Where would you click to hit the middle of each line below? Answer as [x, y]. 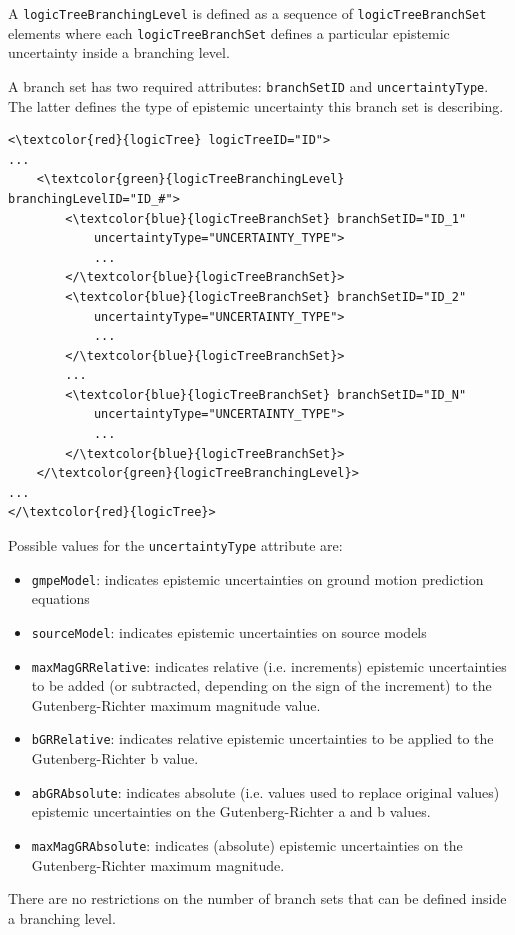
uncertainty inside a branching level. [119, 52]
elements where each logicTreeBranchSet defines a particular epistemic [229, 32]
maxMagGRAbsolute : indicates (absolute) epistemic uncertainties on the [247, 844]
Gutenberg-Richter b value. [115, 758]
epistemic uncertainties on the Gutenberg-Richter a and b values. [231, 811]
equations [60, 598]
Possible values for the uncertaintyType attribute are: [175, 545]
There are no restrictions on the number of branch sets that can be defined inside [257, 898]
